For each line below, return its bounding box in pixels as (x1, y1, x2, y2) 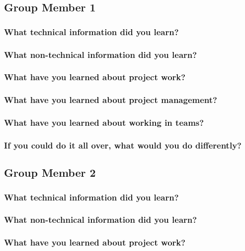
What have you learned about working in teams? (4, 116, 204, 129)
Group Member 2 (4, 165, 96, 180)
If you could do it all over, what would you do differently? (4, 139, 242, 151)
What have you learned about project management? (4, 94, 217, 106)
